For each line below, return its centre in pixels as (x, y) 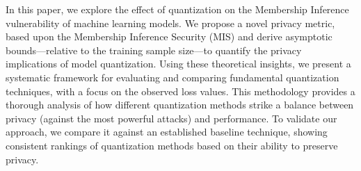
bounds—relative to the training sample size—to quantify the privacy (154, 50)
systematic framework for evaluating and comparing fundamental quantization (173, 77)
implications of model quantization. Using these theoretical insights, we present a (178, 64)
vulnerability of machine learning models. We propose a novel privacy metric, (170, 23)
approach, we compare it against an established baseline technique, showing (167, 132)
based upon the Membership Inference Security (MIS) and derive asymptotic (169, 36)
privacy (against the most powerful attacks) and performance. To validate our (171, 118)
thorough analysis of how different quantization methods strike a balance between (180, 105)
